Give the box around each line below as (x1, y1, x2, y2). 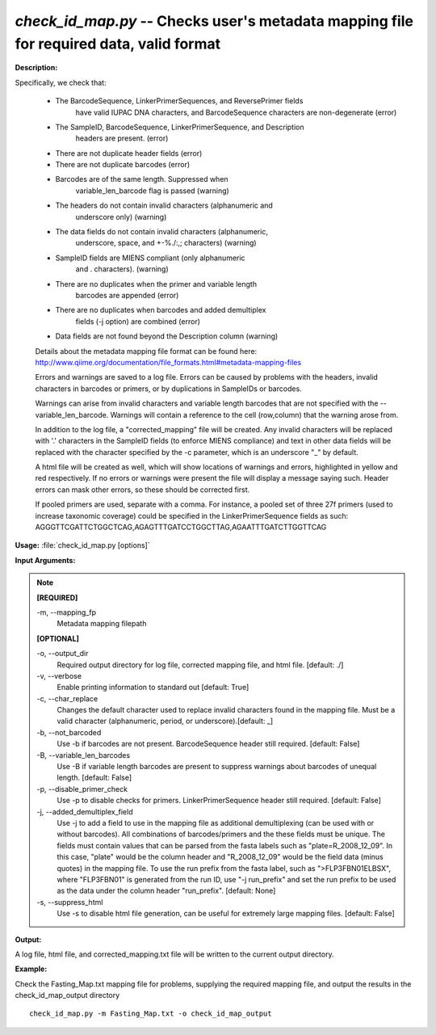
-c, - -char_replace (36, 693, 99, 703)
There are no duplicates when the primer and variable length (55, 279, 258, 288)
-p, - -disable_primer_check (36, 784, 128, 793)
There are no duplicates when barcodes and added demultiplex (55, 305, 266, 315)
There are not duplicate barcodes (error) (55, 160, 191, 170)
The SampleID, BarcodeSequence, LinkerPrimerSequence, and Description (55, 122, 304, 132)
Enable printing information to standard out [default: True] (57, 683, 249, 692)
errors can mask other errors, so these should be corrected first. (35, 485, 250, 494)
